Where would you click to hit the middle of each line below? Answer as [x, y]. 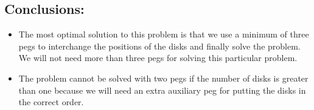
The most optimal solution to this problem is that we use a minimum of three [164, 34]
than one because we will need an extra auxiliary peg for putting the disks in [162, 90]
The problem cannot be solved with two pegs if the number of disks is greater [163, 78]
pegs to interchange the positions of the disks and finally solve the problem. [159, 46]
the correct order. [51, 102]
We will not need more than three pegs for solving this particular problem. [158, 58]
